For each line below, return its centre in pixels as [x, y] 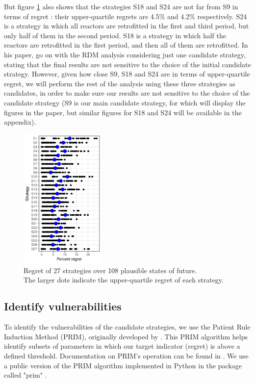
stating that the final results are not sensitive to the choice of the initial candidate [127, 64]
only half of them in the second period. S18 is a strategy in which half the [115, 35]
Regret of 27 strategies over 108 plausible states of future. [110, 270]
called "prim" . [25, 375]
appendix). [20, 122]
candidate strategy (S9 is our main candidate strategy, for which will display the [125, 102]
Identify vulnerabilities [63, 306]
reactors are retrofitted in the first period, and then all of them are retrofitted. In [126, 45]
